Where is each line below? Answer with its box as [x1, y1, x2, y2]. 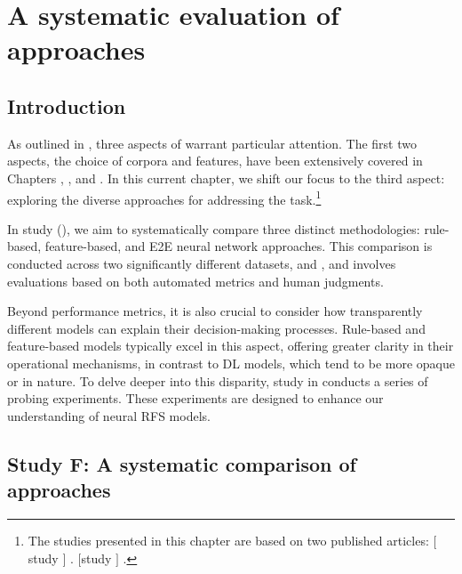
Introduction [7, 92, 126, 119]
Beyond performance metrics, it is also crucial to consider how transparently [7, 302, 423, 320]
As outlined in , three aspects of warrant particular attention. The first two [7, 133, 417, 152]
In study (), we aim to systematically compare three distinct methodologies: [7, 219, 420, 238]
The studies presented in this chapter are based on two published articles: [28, 530, 429, 549]
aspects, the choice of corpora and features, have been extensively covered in [7, 151, 423, 170]
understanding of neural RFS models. [7, 406, 211, 424]
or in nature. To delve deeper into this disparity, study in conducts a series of [7, 371, 428, 390]
